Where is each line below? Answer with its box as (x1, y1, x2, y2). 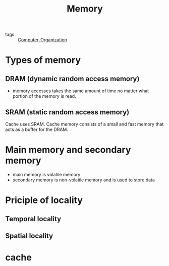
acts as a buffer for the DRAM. (5, 126, 69, 132)
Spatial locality (5, 231, 53, 240)
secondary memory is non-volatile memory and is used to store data (12, 177, 155, 183)
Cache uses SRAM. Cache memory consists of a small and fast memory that (5, 121, 164, 127)
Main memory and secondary (5, 144, 131, 156)
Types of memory (5, 54, 81, 66)
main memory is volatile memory (12, 171, 81, 177)
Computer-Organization (18, 37, 67, 43)
